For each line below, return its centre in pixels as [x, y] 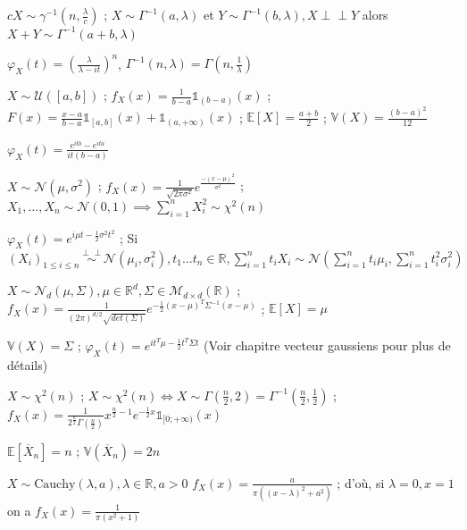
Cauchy [55, 484]
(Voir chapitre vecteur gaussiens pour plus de [327, 345]
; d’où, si [361, 482]
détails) [28, 365]
